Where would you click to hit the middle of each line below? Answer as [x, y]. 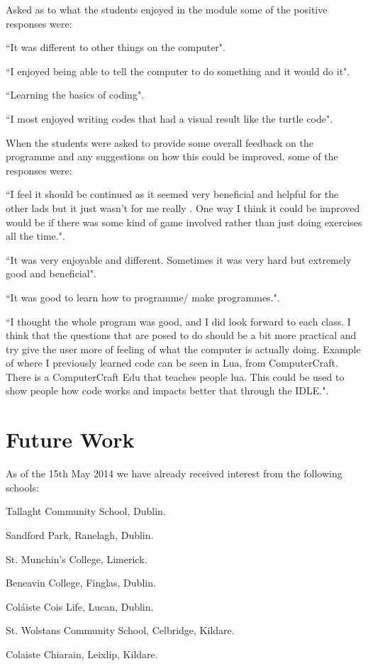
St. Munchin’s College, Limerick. [77, 559]
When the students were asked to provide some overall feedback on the [160, 142]
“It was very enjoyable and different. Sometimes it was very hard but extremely [179, 259]
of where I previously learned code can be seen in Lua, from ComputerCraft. [172, 363]
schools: [22, 487]
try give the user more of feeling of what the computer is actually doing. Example [183, 349]
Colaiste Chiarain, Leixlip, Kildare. [82, 654]
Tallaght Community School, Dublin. [86, 511]
